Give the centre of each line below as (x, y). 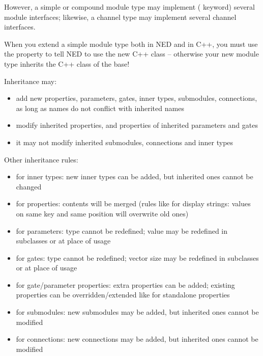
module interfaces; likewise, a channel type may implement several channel (120, 17)
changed (29, 186)
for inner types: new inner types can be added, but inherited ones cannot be (135, 176)
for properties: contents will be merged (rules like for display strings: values (133, 203)
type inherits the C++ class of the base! (67, 63)
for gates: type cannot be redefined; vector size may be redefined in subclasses (137, 257)
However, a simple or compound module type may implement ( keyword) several (129, 7)
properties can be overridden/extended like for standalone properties (123, 295)
